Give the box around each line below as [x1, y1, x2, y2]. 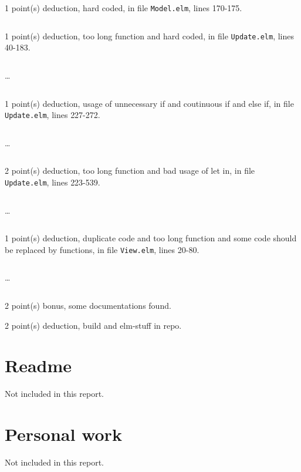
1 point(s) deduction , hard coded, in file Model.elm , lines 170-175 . [5, 2, 242, 14]
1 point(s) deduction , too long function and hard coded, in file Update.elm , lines [5, 29, 295, 42]
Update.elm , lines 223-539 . [5, 176, 100, 188]
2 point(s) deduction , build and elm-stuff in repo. [5, 319, 182, 331]
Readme [5, 353, 72, 377]
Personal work [5, 422, 122, 446]
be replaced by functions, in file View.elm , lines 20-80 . [5, 243, 199, 255]
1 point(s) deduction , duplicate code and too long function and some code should [5, 232, 297, 244]
